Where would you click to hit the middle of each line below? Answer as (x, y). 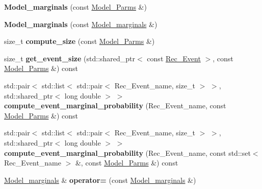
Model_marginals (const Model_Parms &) (75, 7)
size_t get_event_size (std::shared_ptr (70, 58)
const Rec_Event (174, 58)
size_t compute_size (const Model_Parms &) (80, 41)
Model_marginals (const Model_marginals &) (81, 24)
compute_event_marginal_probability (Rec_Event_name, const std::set (127, 152)
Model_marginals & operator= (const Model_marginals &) (100, 180)
